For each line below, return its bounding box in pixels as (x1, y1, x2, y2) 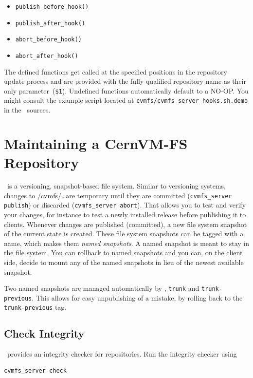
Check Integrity (4, 326, 85, 341)
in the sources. (4, 105, 51, 115)
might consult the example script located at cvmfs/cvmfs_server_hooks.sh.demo (4, 95, 248, 105)
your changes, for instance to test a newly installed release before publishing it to (4, 209, 246, 219)
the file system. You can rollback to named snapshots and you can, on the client (4, 247, 243, 258)
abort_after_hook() (15, 52, 78, 59)
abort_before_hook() (15, 36, 82, 43)
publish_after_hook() (15, 19, 85, 27)
